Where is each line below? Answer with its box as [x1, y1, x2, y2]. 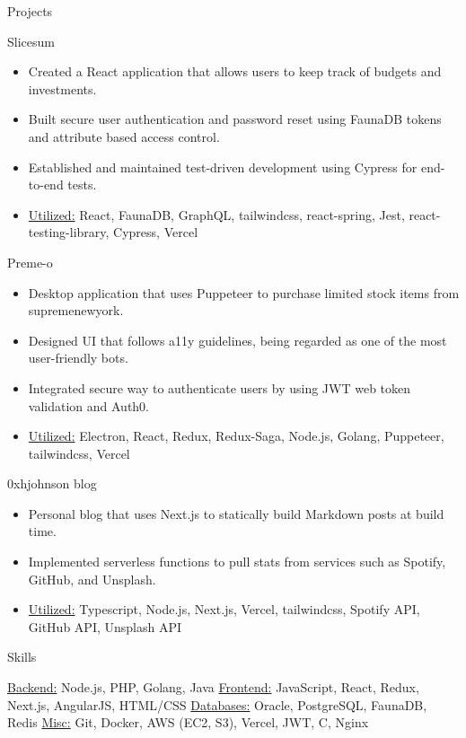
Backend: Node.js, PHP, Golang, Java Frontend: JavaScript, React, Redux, [7, 678, 419, 697]
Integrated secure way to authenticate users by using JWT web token [28, 378, 411, 397]
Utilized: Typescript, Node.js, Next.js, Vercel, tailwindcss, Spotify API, [28, 600, 420, 619]
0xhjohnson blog [7, 474, 97, 493]
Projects [7, 2, 53, 20]
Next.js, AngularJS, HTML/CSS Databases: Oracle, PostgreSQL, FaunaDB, [7, 695, 427, 714]
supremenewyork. [28, 301, 124, 320]
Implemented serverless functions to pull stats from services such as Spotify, [28, 552, 446, 571]
